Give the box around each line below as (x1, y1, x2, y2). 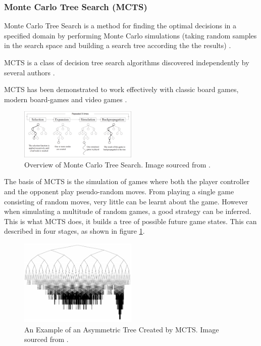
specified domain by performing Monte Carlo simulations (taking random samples (4, 30, 257, 40)
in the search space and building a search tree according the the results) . (4, 40, 231, 51)
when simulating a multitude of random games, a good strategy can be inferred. (4, 206, 251, 217)
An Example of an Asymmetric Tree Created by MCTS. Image (24, 324, 219, 334)
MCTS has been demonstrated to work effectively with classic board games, (4, 84, 239, 95)
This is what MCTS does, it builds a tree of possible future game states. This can (4, 215, 257, 226)
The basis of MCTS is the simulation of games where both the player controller (4, 176, 250, 187)
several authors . (4, 67, 55, 77)
